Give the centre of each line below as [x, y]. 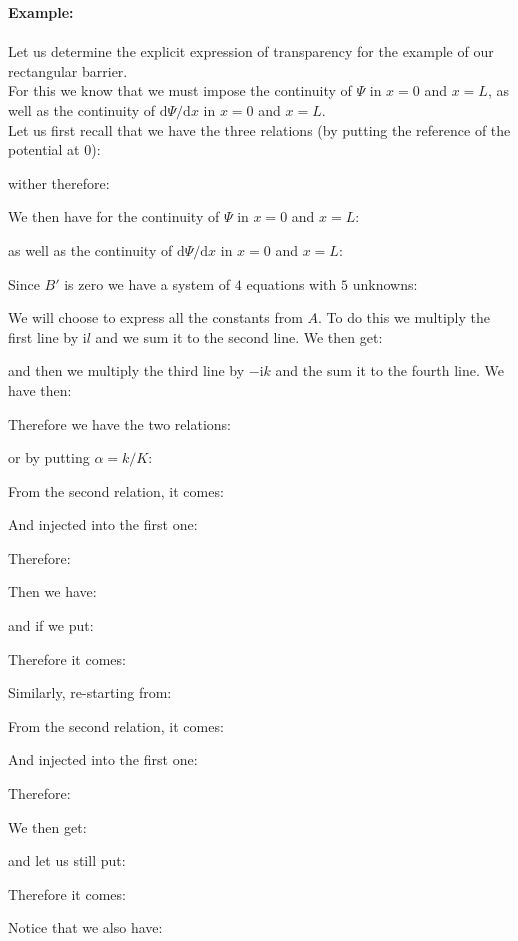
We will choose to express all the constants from [155, 317]
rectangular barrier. [68, 70]
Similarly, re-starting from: [90, 692]
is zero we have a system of [147, 283]
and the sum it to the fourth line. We [389, 370]
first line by [43, 336]
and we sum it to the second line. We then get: [239, 336]
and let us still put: [67, 860]
